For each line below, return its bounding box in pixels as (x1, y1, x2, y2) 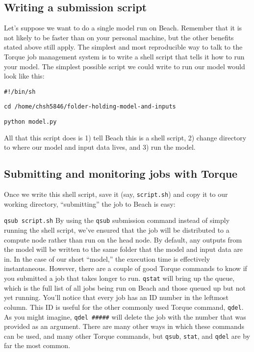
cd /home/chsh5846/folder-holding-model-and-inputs (4, 103, 176, 110)
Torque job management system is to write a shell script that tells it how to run (4, 51, 245, 61)
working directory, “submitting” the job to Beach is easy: (4, 198, 176, 209)
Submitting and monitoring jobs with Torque (4, 166, 238, 181)
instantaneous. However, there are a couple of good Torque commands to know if (4, 263, 247, 273)
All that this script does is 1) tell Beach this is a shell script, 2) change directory (4, 132, 247, 142)
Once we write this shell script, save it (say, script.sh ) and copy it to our (4, 189, 228, 199)
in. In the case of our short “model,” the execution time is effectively (4, 253, 210, 264)
